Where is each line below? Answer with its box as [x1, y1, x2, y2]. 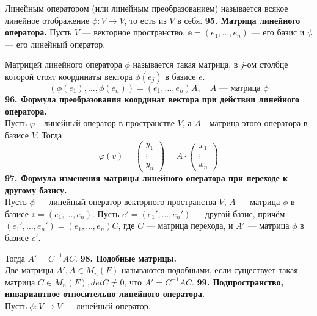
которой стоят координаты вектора [5, 70, 133, 82]
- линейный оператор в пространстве [38, 117, 175, 129]
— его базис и [251, 26, 305, 38]
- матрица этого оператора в [203, 117, 308, 129]
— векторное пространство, [82, 26, 185, 38]
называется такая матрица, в [133, 58, 238, 71]
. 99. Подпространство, [191, 275, 284, 288]
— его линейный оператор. [5, 37, 106, 50]
